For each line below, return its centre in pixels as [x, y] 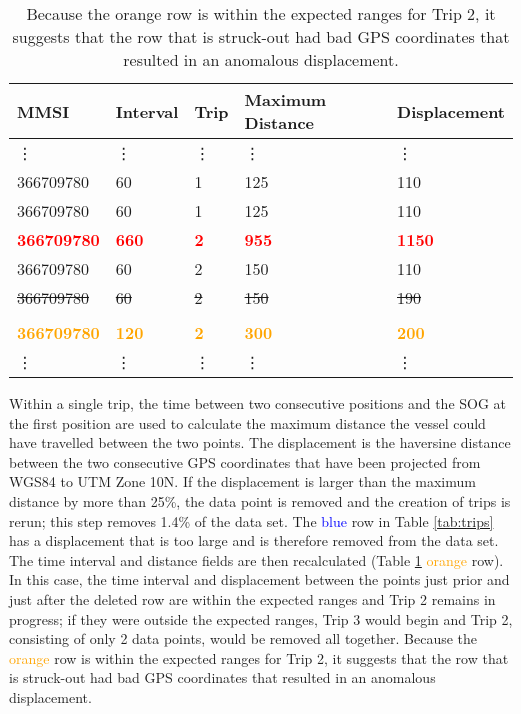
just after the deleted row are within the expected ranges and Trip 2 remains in [252, 598]
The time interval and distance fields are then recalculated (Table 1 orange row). [256, 559]
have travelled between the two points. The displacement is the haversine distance [260, 442]
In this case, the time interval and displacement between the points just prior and [259, 579]
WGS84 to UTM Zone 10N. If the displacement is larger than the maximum [242, 481]
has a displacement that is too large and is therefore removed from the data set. [254, 540]
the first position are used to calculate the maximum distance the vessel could [247, 422]
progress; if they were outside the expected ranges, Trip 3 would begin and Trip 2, [261, 618]
